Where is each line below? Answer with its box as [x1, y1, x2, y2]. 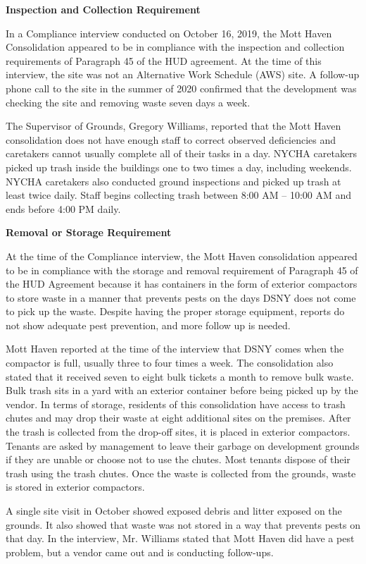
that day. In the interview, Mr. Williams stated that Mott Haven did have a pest [6, 531, 355, 546]
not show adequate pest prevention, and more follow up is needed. [6, 317, 291, 332]
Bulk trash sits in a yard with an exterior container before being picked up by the [6, 383, 358, 398]
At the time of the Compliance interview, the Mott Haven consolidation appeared [6, 248, 358, 263]
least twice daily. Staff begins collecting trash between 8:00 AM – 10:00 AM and [6, 188, 352, 202]
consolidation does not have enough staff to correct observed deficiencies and [6, 132, 336, 147]
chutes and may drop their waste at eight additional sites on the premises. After [6, 410, 351, 425]
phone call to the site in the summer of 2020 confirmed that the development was [6, 80, 357, 95]
